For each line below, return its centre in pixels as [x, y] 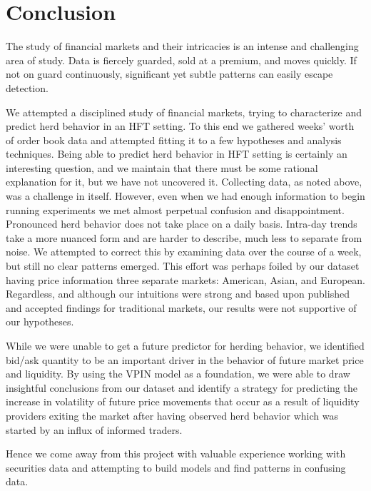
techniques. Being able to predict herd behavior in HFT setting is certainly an [177, 154]
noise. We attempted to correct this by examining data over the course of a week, [184, 252]
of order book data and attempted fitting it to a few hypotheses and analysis [174, 140]
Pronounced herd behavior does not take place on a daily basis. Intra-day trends [182, 224]
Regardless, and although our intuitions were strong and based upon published [178, 294]
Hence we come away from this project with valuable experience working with [176, 454]
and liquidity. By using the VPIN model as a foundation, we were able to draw [178, 374]
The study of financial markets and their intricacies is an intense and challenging [182, 46]
